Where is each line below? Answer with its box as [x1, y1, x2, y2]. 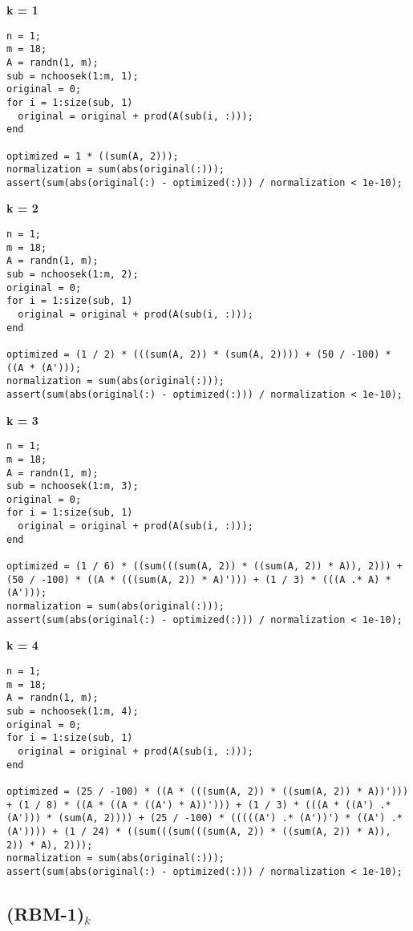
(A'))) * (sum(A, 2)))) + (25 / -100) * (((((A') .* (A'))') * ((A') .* [6, 812, 403, 824]
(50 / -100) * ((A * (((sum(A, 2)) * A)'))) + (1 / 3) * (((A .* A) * [6, 573, 391, 585]
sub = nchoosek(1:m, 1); [6, 70, 139, 82]
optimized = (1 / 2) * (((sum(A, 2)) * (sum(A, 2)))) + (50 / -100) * [6, 348, 391, 360]
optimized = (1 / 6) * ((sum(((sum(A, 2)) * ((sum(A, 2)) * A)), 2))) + [6, 561, 403, 573]
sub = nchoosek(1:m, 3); [6, 480, 139, 492]
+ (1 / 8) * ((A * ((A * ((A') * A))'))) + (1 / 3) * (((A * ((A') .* [6, 799, 391, 811]
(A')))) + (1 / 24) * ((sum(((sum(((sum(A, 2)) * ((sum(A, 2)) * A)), [6, 825, 391, 837]
